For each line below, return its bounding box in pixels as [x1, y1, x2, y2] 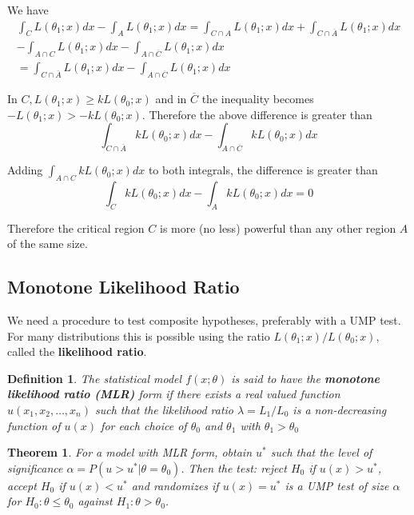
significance [7, 459, 63, 476]
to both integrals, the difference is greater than [148, 162, 378, 178]
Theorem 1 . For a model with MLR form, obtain [7, 444, 253, 461]
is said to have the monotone [231, 369, 380, 386]
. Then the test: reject [181, 459, 287, 476]
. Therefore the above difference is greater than [141, 106, 372, 122]
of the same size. [7, 235, 88, 252]
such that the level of [270, 444, 372, 461]
